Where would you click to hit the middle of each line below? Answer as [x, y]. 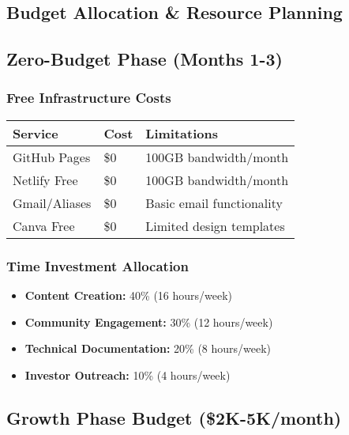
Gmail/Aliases [52, 202]
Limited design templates [215, 225]
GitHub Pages [52, 157]
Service [36, 133]
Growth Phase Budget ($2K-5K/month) [174, 417]
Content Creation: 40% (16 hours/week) [129, 295]
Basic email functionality [214, 202]
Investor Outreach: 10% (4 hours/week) [128, 374]
